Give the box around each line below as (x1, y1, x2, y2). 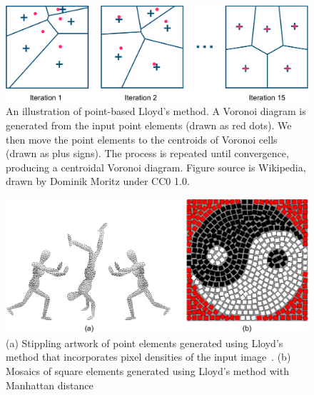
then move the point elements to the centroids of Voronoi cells (6, 131, 278, 146)
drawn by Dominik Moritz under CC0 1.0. (6, 174, 190, 189)
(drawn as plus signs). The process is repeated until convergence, (6, 146, 289, 161)
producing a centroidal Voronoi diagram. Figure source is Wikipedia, (6, 159, 306, 174)
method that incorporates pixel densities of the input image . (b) (6, 349, 291, 364)
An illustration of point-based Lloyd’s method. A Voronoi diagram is (6, 104, 306, 119)
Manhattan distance (6, 377, 93, 392)
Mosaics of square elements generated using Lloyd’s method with (6, 364, 289, 379)
